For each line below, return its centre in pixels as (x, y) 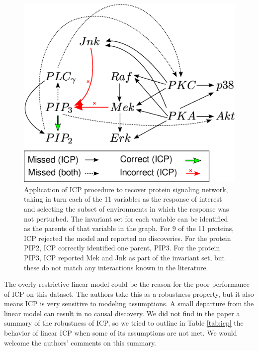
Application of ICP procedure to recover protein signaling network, (126, 189)
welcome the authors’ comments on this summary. (80, 342)
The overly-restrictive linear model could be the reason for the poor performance (127, 284)
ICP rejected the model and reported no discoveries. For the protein (128, 238)
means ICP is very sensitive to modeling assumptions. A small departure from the (129, 303)
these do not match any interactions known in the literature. (116, 267)
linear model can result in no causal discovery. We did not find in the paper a (122, 313)
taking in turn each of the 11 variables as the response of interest (123, 199)
